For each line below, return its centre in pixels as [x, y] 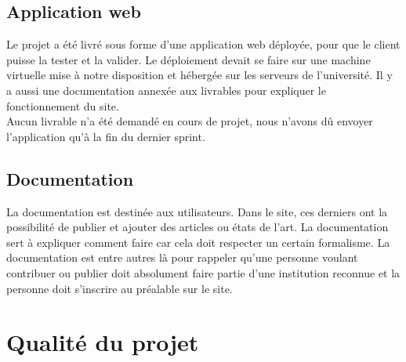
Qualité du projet [103, 342]
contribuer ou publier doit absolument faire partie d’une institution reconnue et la [203, 272]
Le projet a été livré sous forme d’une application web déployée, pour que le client [203, 44]
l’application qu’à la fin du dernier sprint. [106, 136]
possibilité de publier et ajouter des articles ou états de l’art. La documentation [198, 227]
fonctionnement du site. [63, 105]
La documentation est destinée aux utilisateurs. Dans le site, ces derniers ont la [197, 211]
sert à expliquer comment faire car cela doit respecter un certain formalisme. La [198, 242]
